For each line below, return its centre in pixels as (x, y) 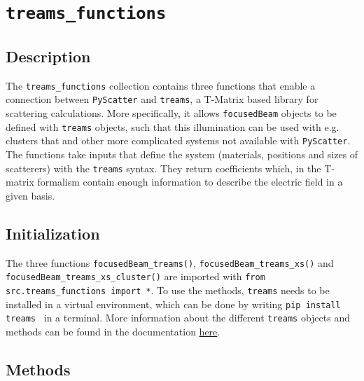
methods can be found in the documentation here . (113, 331)
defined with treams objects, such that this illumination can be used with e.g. (173, 126)
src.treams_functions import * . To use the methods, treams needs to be (168, 290)
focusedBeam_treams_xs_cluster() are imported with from (135, 276)
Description (48, 56)
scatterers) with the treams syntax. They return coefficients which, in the (163, 168)
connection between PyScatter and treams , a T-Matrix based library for (162, 99)
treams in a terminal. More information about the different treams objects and (178, 318)
